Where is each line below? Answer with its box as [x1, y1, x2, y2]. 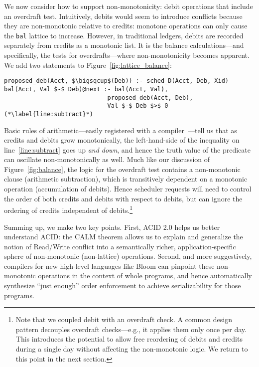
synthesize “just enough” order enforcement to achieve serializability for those [4, 280, 241, 291]
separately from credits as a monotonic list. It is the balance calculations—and [4, 40, 244, 50]
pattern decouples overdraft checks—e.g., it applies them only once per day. [15, 324, 247, 334]
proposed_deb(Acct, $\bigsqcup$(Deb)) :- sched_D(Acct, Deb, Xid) [4, 77, 229, 85]
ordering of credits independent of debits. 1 [4, 203, 133, 215]
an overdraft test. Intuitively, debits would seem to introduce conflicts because [4, 10, 243, 21]
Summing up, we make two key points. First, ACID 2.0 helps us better [4, 221, 220, 232]
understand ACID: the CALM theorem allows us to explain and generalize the [4, 231, 243, 242]
